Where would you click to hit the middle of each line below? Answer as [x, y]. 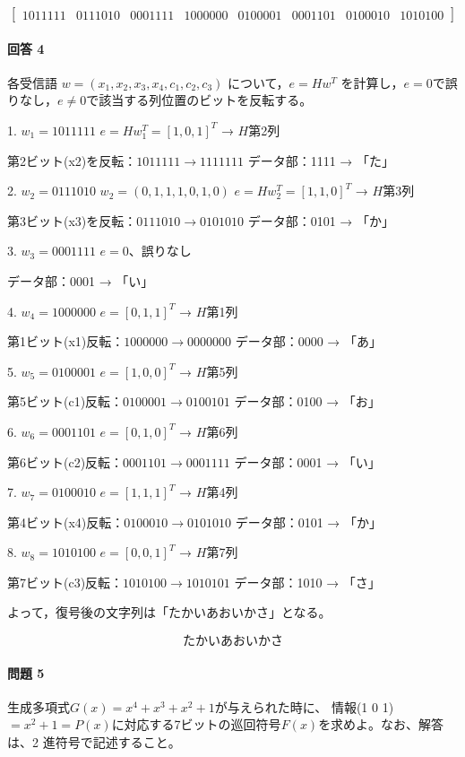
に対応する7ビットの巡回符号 [196, 724]
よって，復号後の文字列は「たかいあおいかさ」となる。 [169, 612]
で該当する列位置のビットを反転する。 [199, 100]
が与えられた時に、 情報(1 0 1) [304, 706]
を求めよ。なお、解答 [381, 724]
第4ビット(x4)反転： [66, 522]
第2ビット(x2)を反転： [72, 160]
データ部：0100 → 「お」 [307, 401]
